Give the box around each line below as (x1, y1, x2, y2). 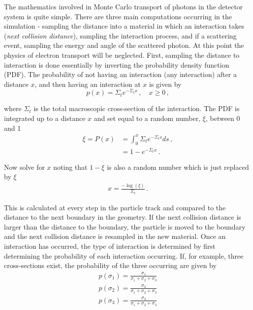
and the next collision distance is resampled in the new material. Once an (4, 231, 226, 241)
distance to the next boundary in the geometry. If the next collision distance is (4, 212, 241, 222)
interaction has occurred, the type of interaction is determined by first (4, 241, 216, 251)
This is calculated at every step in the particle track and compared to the (4, 202, 226, 212)
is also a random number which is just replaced (107, 161, 249, 172)
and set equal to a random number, (94, 113, 201, 123)
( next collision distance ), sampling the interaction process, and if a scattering (4, 30, 237, 40)
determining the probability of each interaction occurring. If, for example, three (4, 250, 244, 261)
